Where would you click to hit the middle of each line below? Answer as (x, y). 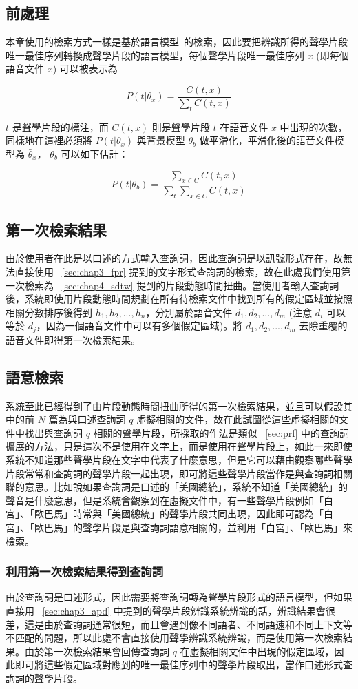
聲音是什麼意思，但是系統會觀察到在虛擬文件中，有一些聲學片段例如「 (165, 500)
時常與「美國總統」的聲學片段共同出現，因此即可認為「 (198, 514)
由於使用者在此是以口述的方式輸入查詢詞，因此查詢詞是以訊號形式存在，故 (174, 258)
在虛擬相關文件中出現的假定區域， (257, 651)
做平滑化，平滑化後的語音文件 (267, 140)
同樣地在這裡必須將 (49, 140)
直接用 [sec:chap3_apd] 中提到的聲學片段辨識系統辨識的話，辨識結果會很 (170, 611)
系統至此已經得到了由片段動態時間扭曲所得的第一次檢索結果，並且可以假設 (174, 405)
